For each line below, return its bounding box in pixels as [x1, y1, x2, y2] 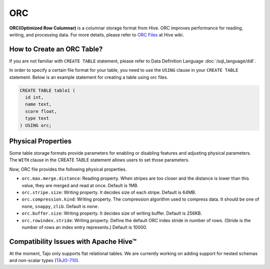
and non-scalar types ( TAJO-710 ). [9, 258, 79, 264]
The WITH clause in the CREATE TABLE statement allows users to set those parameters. [9, 157, 189, 163]
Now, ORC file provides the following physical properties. [9, 166, 127, 172]
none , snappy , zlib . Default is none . [21, 203, 99, 209]
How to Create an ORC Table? [9, 45, 103, 53]
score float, [25, 108, 57, 114]
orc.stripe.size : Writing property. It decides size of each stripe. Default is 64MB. [21, 190, 196, 196]
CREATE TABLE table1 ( [19, 87, 75, 93]
